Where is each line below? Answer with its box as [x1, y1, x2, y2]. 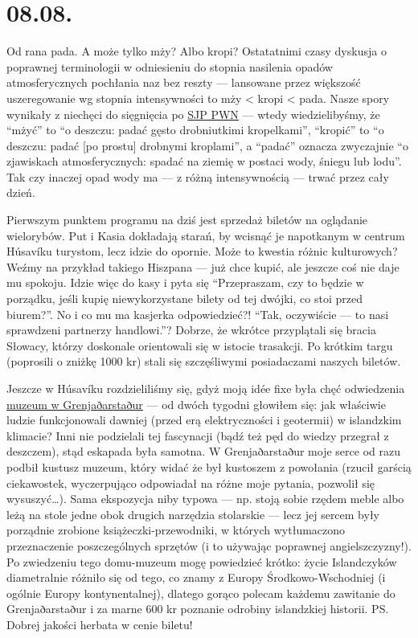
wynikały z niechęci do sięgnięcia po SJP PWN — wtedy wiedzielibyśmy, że [6, 105, 380, 122]
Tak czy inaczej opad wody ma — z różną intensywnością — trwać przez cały [6, 168, 389, 185]
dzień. [6, 184, 35, 201]
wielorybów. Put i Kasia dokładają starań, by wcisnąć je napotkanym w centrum [6, 227, 405, 243]
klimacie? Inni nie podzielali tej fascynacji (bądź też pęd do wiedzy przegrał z [6, 427, 389, 444]
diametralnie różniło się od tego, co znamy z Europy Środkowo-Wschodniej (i [6, 569, 386, 586]
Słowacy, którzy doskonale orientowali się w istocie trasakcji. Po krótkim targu [6, 337, 393, 354]
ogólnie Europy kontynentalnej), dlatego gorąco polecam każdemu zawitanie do [6, 584, 395, 601]
